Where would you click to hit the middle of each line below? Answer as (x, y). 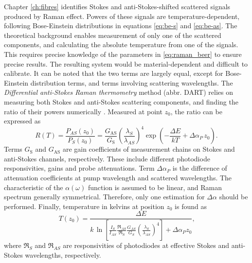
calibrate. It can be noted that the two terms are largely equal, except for (114, 73)
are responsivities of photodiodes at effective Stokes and (146, 245)
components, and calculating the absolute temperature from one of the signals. (121, 44)
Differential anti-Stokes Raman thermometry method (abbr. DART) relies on (118, 92)
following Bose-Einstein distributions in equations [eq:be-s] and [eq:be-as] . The (121, 26)
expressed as (22, 121)
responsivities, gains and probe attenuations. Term (79, 168)
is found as (191, 206)
